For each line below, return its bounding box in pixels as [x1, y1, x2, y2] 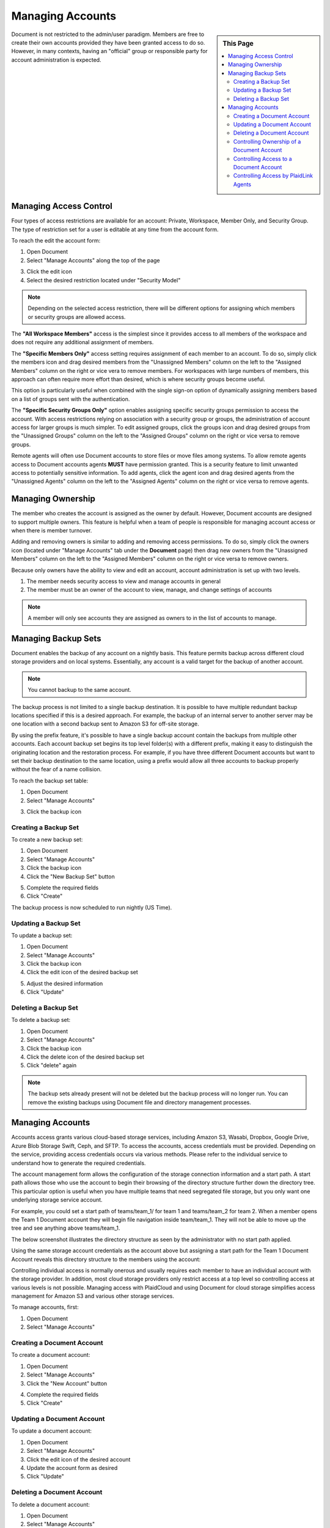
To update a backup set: [11, 931, 73, 939]
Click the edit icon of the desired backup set [26, 969, 139, 976]
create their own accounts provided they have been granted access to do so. [11, 39, 205, 46]
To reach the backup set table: [11, 777, 89, 784]
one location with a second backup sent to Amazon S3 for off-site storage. [11, 720, 200, 727]
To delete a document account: [11, 1500, 90, 1508]
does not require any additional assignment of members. [11, 339, 154, 346]
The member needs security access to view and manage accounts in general [26, 578, 221, 585]
